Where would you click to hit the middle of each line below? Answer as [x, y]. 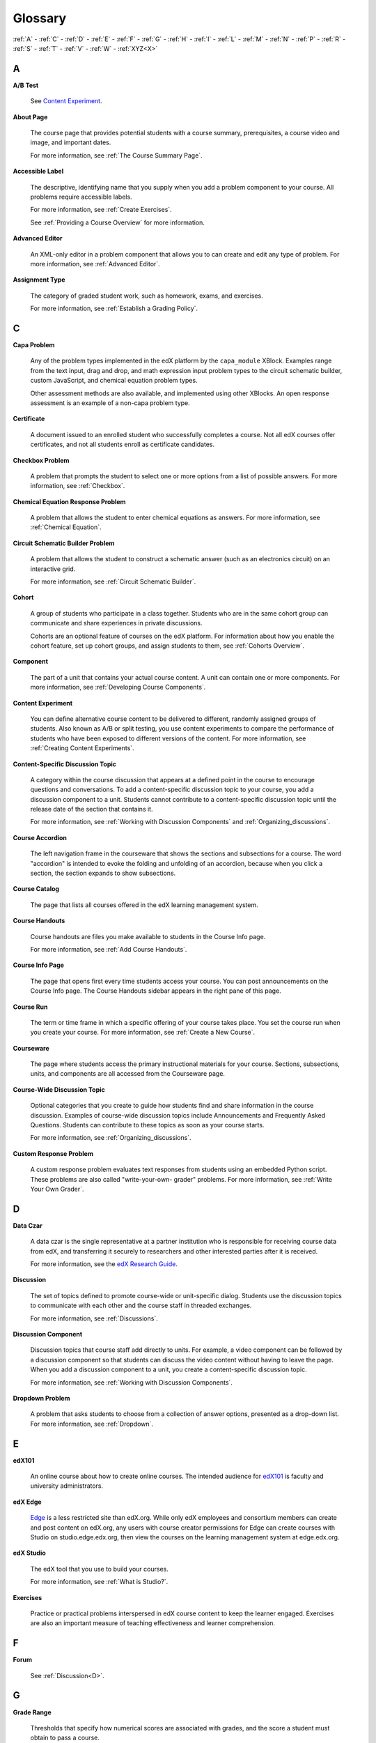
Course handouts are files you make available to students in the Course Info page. [148, 936]
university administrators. [67, 1486]
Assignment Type [39, 280]
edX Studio [30, 1553]
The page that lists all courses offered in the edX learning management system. [144, 905]
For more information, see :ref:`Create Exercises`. [101, 210]
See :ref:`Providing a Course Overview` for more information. [118, 222]
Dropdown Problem [41, 1398]
